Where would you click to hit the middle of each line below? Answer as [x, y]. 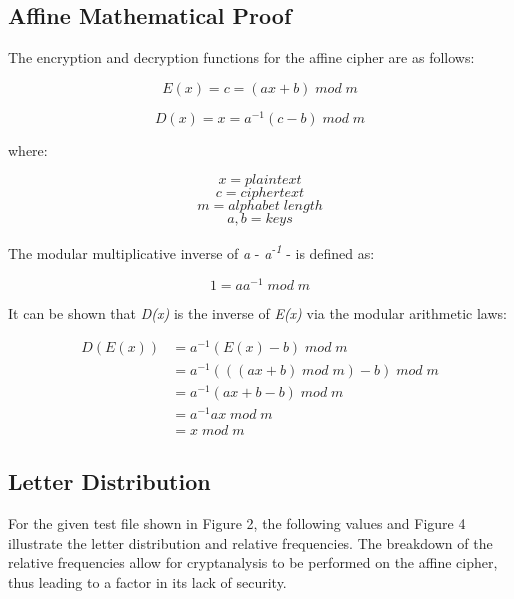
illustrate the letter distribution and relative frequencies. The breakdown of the [250, 542]
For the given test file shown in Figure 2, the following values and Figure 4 [237, 523]
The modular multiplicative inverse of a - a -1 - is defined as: [191, 252]
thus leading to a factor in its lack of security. [147, 581]
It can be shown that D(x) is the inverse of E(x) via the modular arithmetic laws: [257, 312]
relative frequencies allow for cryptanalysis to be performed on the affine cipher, [253, 562]
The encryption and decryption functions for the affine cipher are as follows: [241, 57]
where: [28, 149]
